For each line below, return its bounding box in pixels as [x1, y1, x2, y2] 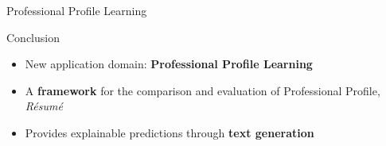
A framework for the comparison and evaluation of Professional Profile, [25, 82, 380, 98]
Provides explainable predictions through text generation [25, 124, 314, 140]
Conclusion [6, 29, 60, 45]
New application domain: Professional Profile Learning [25, 56, 313, 72]
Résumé [25, 98, 63, 114]
